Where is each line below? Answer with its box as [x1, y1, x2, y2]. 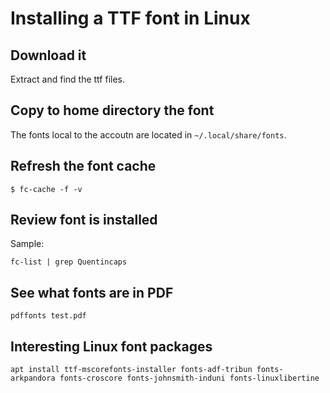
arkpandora [10, 373, 56, 384]
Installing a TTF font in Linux [10, 7, 251, 30]
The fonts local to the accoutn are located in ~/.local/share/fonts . [10, 128, 287, 141]
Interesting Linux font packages [10, 338, 213, 355]
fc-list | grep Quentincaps [10, 257, 128, 267]
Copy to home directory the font [10, 102, 215, 119]
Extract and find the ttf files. [10, 73, 125, 85]
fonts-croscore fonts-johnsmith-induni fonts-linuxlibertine [59, 373, 320, 384]
